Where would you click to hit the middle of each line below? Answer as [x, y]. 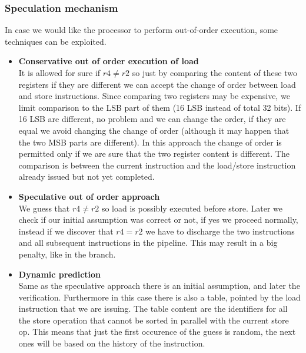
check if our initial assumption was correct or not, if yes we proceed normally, [158, 220]
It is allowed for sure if [59, 72]
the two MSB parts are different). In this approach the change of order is [150, 142]
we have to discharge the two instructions [220, 231]
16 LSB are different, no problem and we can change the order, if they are [152, 119]
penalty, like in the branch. [67, 254]
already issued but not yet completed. [87, 176]
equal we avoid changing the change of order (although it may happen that [154, 130]
